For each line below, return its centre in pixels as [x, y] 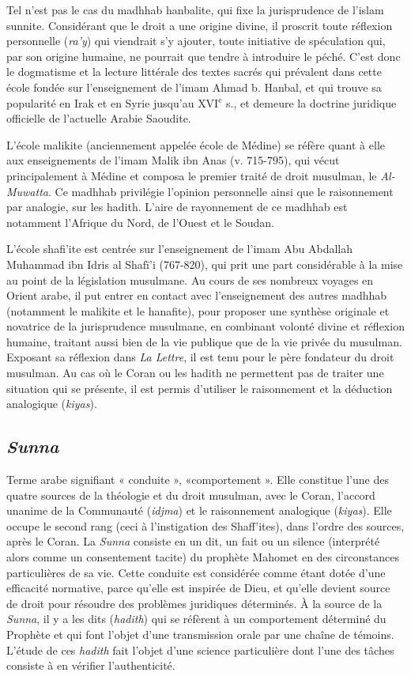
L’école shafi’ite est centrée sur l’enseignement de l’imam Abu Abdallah [180, 249]
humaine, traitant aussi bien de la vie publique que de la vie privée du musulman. [204, 341]
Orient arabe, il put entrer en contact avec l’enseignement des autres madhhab [197, 295]
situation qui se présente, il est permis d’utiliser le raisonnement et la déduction [200, 388]
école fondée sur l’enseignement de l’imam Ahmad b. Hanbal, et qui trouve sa [194, 87]
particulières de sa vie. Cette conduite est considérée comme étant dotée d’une [196, 572]
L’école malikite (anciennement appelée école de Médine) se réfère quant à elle [196, 144]
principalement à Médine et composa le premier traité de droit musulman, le [192, 175]
